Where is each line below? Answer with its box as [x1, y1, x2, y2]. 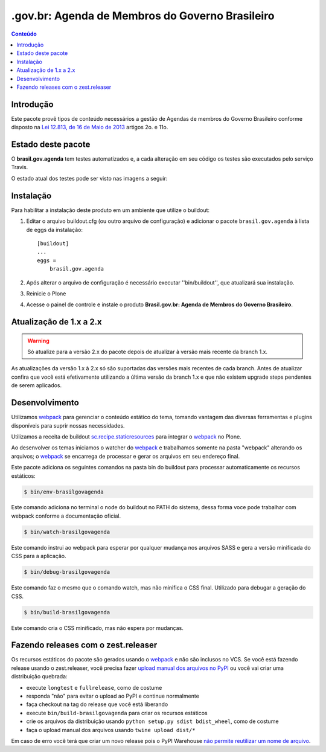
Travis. [11, 164, 28, 171]
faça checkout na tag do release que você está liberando [26, 701, 168, 708]
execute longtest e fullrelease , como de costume [26, 684, 162, 691]
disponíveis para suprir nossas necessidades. [11, 422, 125, 429]
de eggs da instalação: [26, 226, 83, 233]
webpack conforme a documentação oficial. [11, 512, 121, 519]
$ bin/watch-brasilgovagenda [24, 529, 110, 535]
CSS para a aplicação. [11, 553, 66, 560]
